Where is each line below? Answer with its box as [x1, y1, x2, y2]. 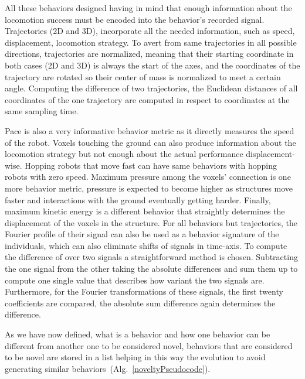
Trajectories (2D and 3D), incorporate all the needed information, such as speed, [5, 25, 295, 37]
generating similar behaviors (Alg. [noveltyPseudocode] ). [5, 362, 211, 374]
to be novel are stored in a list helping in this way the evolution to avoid [5, 351, 266, 363]
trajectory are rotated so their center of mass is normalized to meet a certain [5, 70, 281, 83]
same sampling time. [5, 105, 79, 117]
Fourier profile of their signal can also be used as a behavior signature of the [5, 228, 279, 240]
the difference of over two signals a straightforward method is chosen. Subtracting [5, 251, 298, 263]
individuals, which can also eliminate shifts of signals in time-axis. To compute [5, 239, 287, 251]
